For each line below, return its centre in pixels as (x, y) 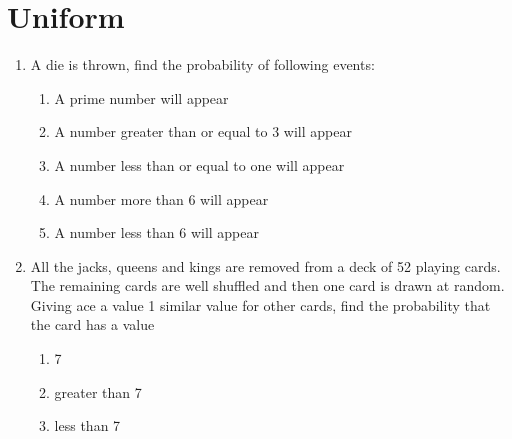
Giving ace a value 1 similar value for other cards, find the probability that (260, 304)
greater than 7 (98, 391)
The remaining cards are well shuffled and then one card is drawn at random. (267, 285)
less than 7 (87, 425)
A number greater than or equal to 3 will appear (203, 131)
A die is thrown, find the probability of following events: (202, 64)
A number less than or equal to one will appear (199, 164)
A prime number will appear (141, 97)
